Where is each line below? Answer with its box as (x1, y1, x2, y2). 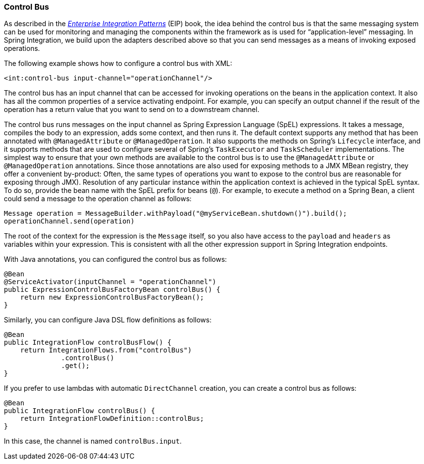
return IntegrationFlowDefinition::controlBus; (20, 415, 204, 423)
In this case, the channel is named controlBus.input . (4, 437, 182, 446)
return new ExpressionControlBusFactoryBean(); (20, 293, 204, 302)
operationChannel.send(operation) (4, 217, 135, 225)
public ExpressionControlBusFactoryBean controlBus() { (4, 286, 220, 294)
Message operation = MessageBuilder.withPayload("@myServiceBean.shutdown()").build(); (4, 209, 347, 218)
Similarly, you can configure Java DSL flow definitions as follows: (4, 316, 212, 324)
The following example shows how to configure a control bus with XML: (4, 59, 233, 68)
